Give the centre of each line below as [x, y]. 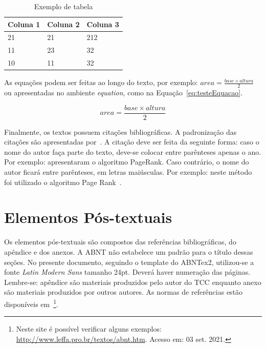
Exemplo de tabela [63, 6]
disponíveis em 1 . [31, 303]
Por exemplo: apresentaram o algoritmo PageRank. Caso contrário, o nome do [127, 162]
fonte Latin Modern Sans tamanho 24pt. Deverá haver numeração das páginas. [127, 272]
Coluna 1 [24, 24]
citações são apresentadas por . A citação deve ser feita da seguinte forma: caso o [132, 142]
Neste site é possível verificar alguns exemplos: [89, 329]
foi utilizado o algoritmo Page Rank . [63, 182]
